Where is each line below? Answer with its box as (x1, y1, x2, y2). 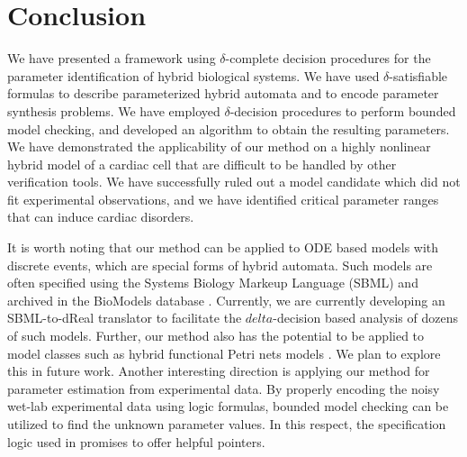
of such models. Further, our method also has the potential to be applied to (7, 326, 425, 345)
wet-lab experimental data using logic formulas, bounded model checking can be (7, 397, 449, 416)
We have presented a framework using (7, 49, 216, 68)
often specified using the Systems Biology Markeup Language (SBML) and (7, 273, 418, 292)
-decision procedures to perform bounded (229, 101, 456, 120)
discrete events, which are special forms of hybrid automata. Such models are (7, 255, 433, 274)
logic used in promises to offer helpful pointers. (7, 432, 265, 451)
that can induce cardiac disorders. (7, 207, 194, 226)
